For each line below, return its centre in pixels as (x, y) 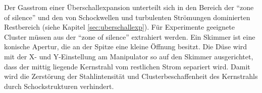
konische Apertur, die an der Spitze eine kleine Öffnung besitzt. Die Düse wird (126, 46)
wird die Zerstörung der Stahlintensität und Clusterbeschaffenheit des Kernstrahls (131, 76)
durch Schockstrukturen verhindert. (59, 86)
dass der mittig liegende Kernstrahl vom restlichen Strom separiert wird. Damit (127, 66)
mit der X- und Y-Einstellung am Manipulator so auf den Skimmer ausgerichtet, (129, 56)
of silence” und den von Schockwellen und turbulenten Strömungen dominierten (127, 17)
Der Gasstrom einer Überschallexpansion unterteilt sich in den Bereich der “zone (129, 7)
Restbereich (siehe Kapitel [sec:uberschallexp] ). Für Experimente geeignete (119, 27)
